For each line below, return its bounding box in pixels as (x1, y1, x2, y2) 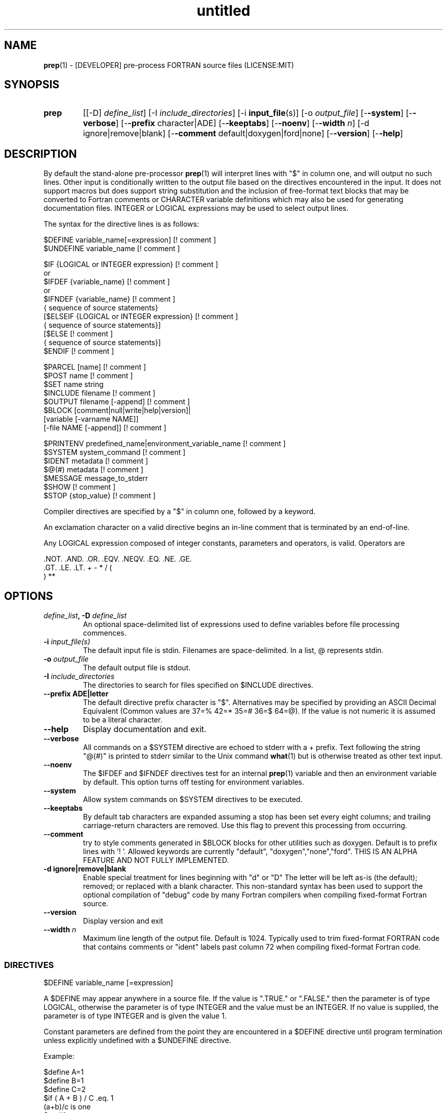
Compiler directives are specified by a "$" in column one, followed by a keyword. (43, 507, 316, 516)
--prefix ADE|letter (43, 689, 109, 698)
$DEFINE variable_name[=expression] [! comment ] (43, 235, 216, 245)
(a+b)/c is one (43, 1102, 91, 1111)
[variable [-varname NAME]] (43, 415, 139, 424)
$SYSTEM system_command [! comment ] (43, 448, 186, 457)
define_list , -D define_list (43, 611, 127, 620)
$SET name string (43, 380, 104, 389)
